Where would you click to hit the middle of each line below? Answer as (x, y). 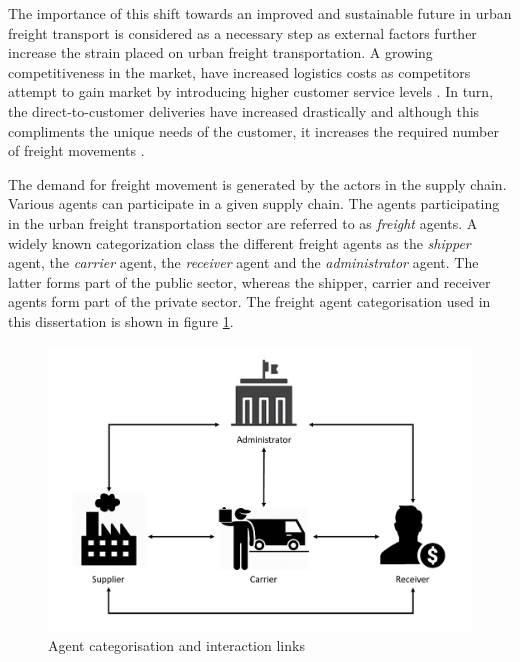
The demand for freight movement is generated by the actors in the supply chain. (257, 183)
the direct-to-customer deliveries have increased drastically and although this (244, 110)
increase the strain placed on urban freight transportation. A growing (220, 52)
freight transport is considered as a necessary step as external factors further (242, 32)
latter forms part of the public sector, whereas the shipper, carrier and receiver (249, 281)
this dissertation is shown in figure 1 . (121, 320)
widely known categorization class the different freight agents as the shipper (239, 242)
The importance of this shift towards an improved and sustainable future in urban (260, 13)
